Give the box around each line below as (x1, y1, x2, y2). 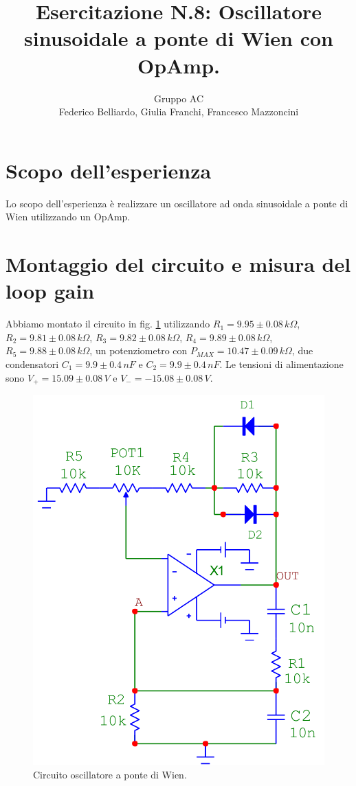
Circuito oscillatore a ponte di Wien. (33, 767, 187, 781)
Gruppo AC (153, 91, 204, 105)
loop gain (5, 277, 95, 305)
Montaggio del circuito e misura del (5, 250, 351, 277)
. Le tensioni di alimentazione (219, 356, 344, 371)
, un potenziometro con (89, 343, 188, 358)
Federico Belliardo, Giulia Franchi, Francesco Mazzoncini (58, 104, 299, 119)
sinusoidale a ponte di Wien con (24, 24, 333, 52)
